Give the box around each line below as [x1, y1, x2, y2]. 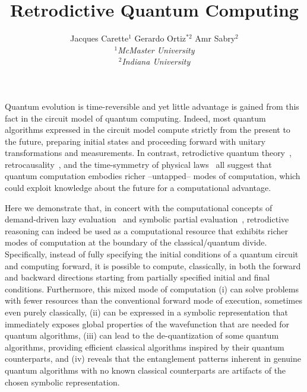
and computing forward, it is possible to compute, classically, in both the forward [5, 259, 301, 272]
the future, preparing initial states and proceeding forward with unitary [5, 135, 265, 147]
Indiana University [122, 55, 191, 68]
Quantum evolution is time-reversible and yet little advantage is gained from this [5, 100, 299, 112]
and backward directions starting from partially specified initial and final [5, 271, 270, 283]
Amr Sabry [195, 32, 236, 44]
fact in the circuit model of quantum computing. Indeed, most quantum [5, 111, 266, 124]
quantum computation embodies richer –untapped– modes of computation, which [5, 170, 300, 182]
